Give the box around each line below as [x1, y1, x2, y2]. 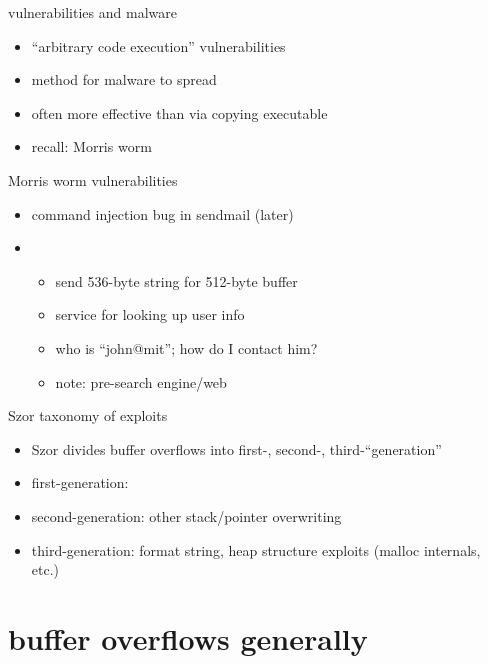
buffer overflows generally [8, 617, 368, 658]
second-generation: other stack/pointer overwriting [31, 505, 342, 526]
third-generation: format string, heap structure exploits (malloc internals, [31, 539, 481, 560]
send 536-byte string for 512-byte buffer [55, 270, 298, 291]
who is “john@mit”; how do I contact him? [55, 337, 318, 358]
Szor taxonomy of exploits [8, 405, 168, 426]
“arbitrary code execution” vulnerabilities [31, 35, 286, 56]
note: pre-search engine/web [55, 371, 227, 392]
